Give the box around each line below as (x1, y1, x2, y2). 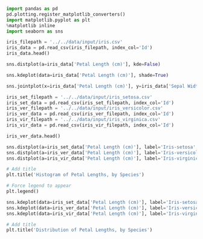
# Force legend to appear (6, 183, 71, 189)
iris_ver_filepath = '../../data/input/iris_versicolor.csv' (6, 105, 164, 111)
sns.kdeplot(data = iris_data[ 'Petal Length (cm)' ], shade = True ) (6, 72, 169, 78)
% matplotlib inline (6, 22, 56, 28)
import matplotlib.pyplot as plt (6, 17, 91, 23)
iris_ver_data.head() (6, 133, 61, 139)
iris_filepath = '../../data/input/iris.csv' (6, 39, 123, 45)
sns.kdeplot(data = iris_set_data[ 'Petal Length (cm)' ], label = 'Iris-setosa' (6, 199, 201, 205)
